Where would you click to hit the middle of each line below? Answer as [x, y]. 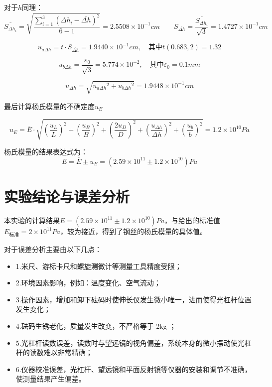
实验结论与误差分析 [67, 196]
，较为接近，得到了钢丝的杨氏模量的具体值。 [133, 231]
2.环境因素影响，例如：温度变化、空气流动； [88, 283]
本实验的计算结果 [32, 220]
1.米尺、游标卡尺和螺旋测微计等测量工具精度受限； [99, 266]
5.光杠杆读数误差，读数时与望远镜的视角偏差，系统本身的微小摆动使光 [130, 342]
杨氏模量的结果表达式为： [46, 152]
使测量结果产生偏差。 [51, 379]
